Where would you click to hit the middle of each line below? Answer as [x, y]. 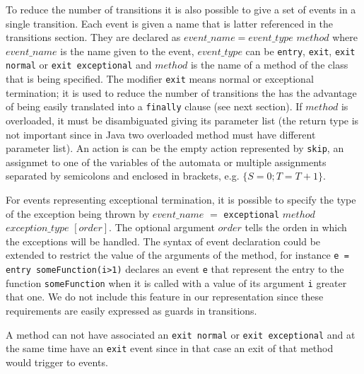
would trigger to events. [57, 362]
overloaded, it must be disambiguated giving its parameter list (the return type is [182, 120]
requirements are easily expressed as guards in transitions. [131, 311]
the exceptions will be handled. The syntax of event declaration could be [163, 241]
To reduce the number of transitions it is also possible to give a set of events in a [181, 9]
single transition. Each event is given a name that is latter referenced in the [170, 23]
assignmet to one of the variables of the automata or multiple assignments [166, 162]
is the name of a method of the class [269, 65]
